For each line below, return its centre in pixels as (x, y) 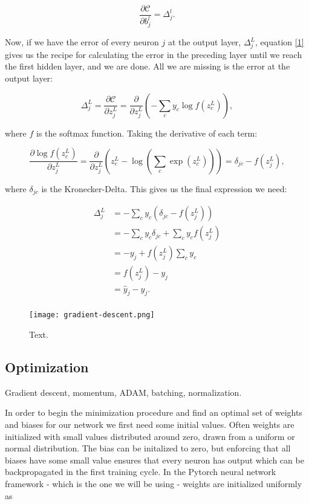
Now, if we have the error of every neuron (82, 42)
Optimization (47, 367)
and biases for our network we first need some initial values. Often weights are (150, 424)
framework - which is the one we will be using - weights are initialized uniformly (154, 483)
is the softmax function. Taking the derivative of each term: (147, 133)
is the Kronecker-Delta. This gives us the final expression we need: (164, 188)
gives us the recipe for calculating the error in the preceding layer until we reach (154, 54)
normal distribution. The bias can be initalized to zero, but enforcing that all (148, 448)
